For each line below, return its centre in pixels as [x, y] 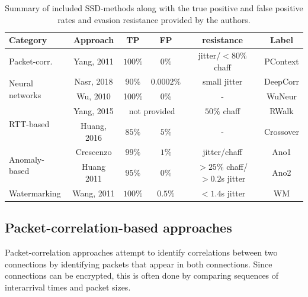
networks [25, 94]
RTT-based [29, 124]
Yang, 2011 [94, 61]
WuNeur [281, 96]
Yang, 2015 [94, 111]
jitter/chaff [222, 152]
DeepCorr [281, 81]
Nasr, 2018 [94, 81]
